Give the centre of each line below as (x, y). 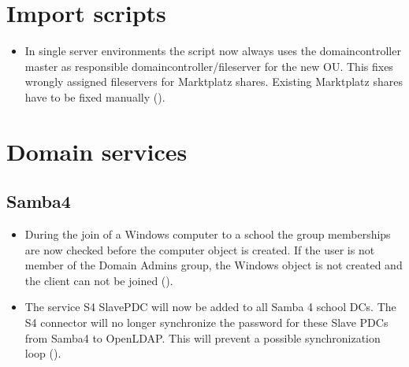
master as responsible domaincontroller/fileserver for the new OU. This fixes (209, 66)
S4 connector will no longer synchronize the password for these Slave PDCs (206, 323)
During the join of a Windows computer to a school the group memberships (208, 234)
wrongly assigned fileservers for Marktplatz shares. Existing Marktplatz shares (214, 82)
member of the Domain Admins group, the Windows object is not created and (214, 265)
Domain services (97, 151)
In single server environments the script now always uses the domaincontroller (213, 51)
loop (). (43, 353)
